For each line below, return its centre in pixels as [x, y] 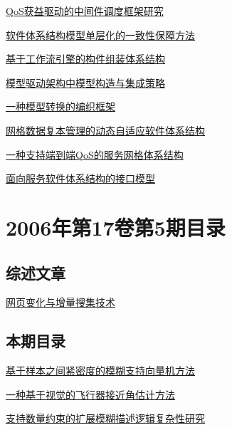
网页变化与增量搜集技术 [60, 302]
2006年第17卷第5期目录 [116, 227]
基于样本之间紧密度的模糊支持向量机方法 [100, 371]
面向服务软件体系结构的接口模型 [80, 178]
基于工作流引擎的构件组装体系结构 [85, 59]
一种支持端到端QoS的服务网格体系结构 [95, 154]
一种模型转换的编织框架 [60, 106]
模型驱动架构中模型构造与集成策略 [85, 82]
